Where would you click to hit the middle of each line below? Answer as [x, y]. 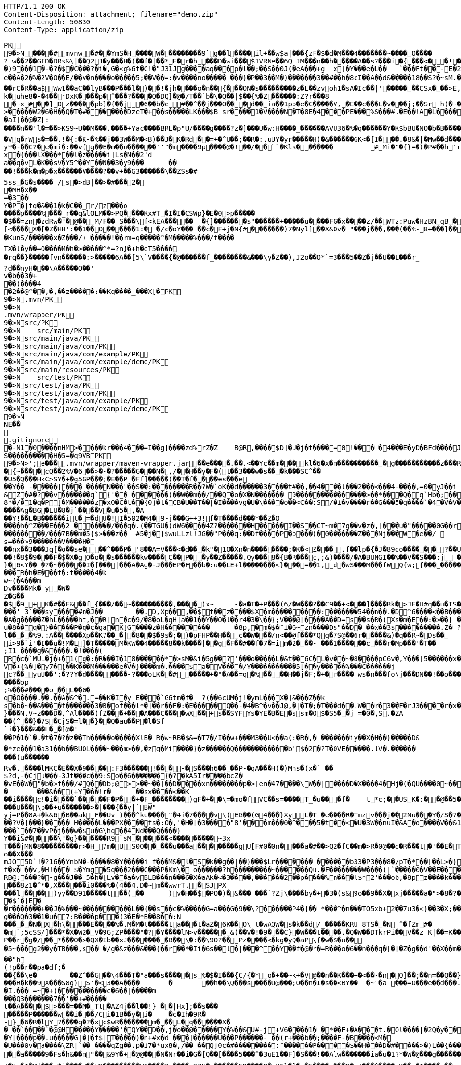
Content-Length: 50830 [47, 22]
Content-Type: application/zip [64, 30]
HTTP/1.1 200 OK [35, 6]
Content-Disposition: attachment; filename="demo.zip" [111, 14]
